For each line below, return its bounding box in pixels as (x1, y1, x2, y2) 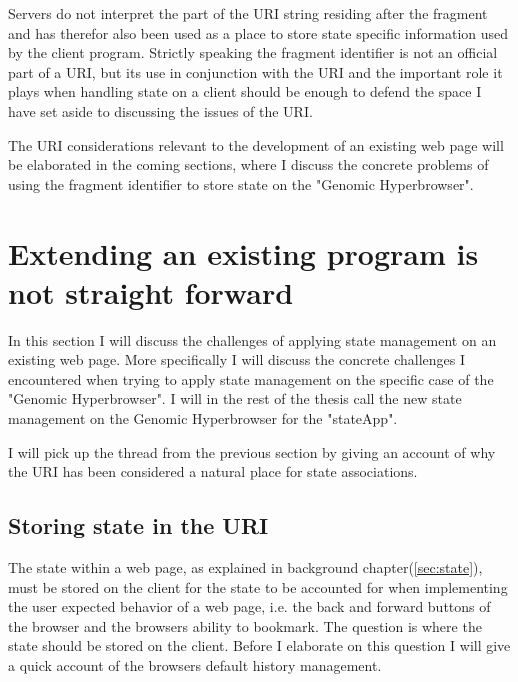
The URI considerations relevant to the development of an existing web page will (8, 134, 504, 155)
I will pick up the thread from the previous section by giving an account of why (8, 441, 496, 462)
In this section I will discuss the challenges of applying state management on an (8, 329, 497, 350)
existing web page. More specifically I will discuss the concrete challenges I (8, 349, 466, 370)
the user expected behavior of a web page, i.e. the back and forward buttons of (8, 596, 491, 617)
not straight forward (8, 271, 294, 312)
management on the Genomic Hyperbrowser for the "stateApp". (8, 408, 398, 429)
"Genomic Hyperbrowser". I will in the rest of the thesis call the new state (8, 388, 462, 409)
